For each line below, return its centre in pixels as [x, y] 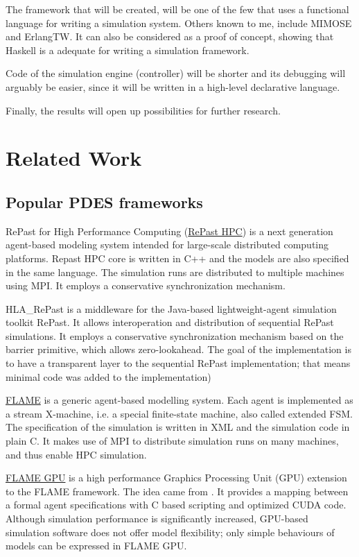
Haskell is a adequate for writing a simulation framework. [128, 50]
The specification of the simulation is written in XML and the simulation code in [178, 427]
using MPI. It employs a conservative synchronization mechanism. [146, 285]
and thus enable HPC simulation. [76, 454]
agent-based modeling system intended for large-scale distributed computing [167, 245]
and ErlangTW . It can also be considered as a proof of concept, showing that [170, 36]
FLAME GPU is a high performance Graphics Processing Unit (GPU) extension [176, 478]
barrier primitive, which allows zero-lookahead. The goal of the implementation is [178, 349]
